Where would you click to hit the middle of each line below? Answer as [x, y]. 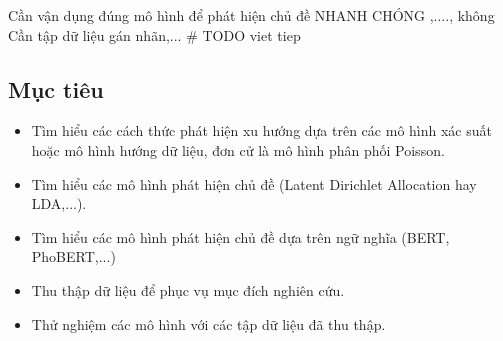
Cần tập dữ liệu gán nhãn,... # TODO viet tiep [154, 34]
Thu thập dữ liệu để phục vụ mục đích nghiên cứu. [188, 289]
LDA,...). [59, 203]
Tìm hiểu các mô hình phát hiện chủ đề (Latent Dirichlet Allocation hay [254, 183]
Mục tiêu [56, 88]
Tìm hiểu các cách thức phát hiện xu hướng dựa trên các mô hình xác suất [261, 130]
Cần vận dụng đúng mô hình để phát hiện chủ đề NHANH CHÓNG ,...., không [251, 15]
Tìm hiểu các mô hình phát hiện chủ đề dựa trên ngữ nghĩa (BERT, [240, 236]
